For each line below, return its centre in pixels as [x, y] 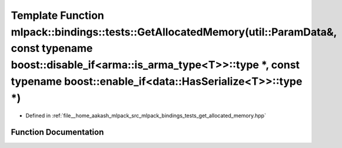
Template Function [57, 15]
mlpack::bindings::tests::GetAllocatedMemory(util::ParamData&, [174, 32]
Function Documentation [57, 132]
